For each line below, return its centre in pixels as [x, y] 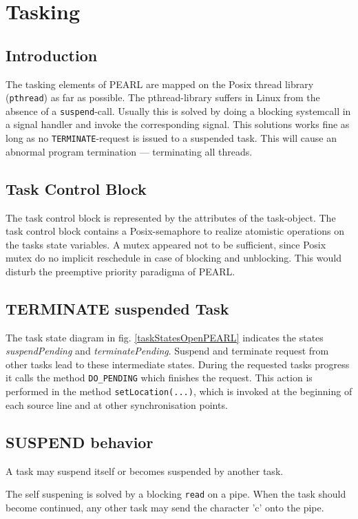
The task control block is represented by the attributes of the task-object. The [171, 217]
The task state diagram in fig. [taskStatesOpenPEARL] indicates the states [165, 337]
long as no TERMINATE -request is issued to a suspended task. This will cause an [171, 138]
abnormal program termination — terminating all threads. [129, 151]
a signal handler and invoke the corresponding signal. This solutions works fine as [178, 124]
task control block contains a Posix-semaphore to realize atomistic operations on [175, 231]
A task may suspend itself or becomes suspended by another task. [145, 470]
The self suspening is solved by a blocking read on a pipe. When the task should [176, 494]
